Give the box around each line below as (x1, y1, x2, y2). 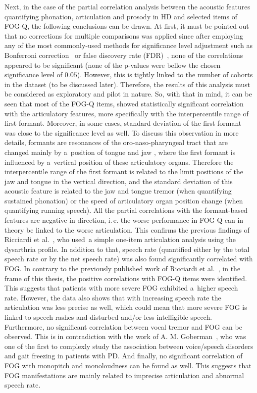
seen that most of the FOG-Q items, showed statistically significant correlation (4, 98, 244, 108)
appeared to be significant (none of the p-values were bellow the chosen (4, 59, 221, 70)
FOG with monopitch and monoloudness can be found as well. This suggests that (4, 360, 252, 370)
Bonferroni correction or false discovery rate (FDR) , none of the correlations (4, 49, 243, 60)
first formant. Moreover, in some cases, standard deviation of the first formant (4, 118, 242, 128)
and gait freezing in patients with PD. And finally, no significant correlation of (4, 350, 243, 361)
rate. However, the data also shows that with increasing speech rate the (4, 292, 221, 302)
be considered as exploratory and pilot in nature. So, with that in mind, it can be (4, 89, 252, 99)
